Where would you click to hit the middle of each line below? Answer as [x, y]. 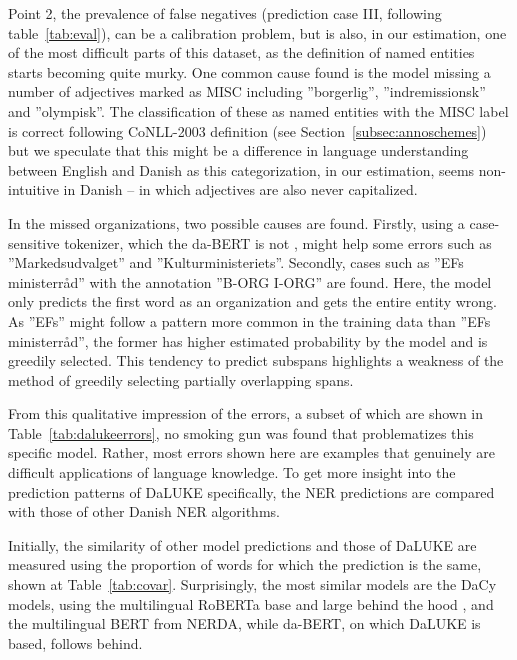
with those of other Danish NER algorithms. [144, 511]
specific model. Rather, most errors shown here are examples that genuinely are [251, 452]
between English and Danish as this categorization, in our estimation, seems [241, 169]
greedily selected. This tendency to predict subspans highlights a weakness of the [256, 360]
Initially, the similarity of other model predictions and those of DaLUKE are [242, 544]
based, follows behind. [75, 642]
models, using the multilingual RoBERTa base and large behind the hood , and [251, 603]
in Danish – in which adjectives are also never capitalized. [240, 189]
